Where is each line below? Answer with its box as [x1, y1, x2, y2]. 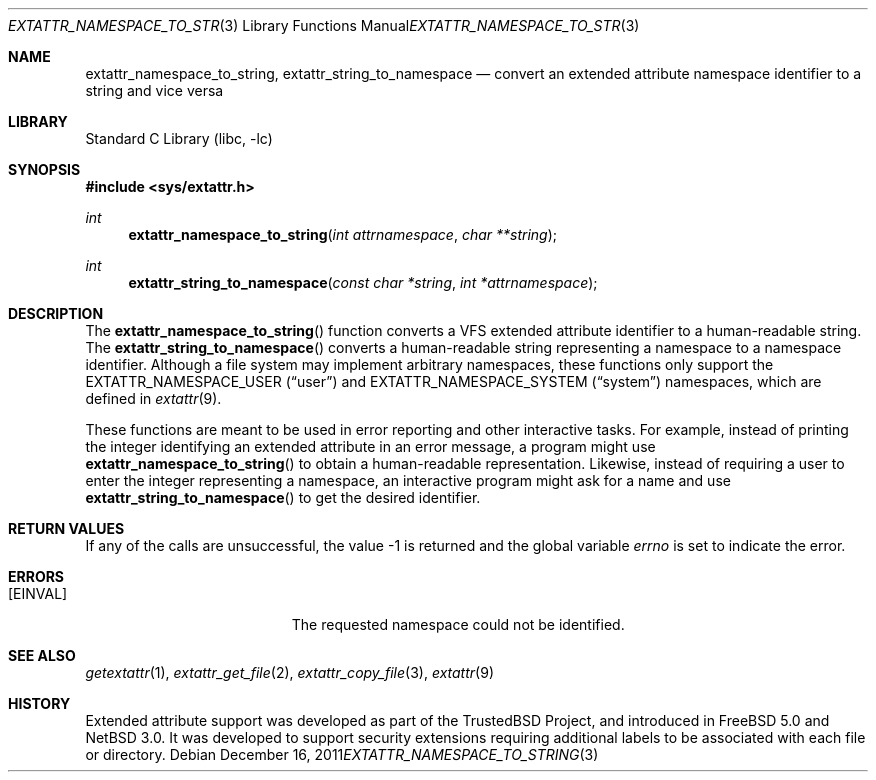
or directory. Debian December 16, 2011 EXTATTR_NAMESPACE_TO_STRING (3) [85, 746, 599, 763]
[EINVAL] [8, 585, 68, 602]
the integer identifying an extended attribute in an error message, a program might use [85, 438, 656, 455]
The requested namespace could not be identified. [291, 616, 625, 633]
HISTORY [8, 695, 71, 712]
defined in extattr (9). [85, 390, 222, 407]
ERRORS [8, 568, 65, 585]
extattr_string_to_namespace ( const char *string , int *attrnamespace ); [128, 274, 598, 291]
